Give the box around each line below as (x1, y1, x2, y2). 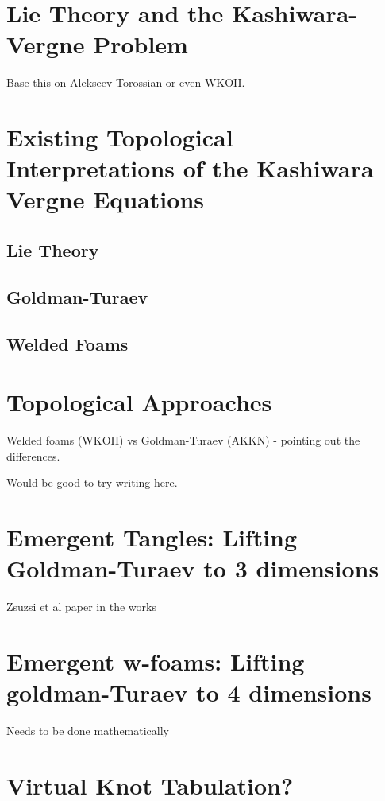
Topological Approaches (6, 386, 272, 418)
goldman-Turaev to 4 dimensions (6, 676, 372, 709)
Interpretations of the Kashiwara (6, 152, 374, 185)
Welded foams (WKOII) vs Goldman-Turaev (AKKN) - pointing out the (6, 432, 360, 449)
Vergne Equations (6, 183, 205, 216)
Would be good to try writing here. (6, 474, 178, 491)
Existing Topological (6, 121, 233, 154)
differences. (6, 447, 60, 464)
